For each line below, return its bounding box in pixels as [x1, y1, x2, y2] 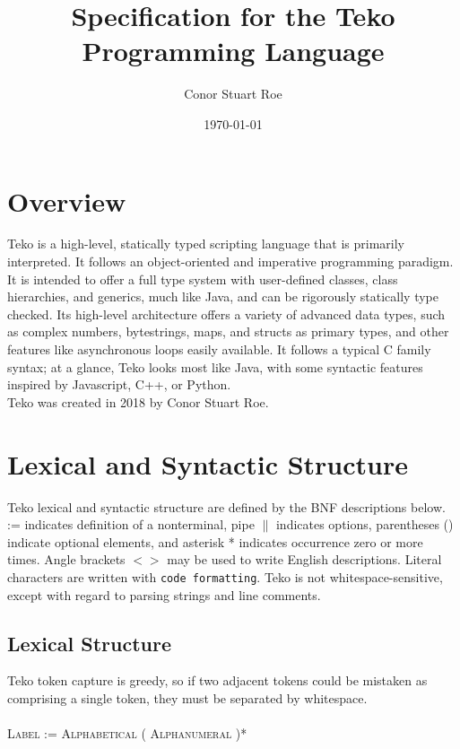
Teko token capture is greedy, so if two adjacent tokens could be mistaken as [7, 671, 428, 690]
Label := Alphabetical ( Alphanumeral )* [7, 724, 247, 743]
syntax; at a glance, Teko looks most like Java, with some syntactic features [7, 357, 423, 376]
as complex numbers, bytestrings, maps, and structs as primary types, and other [7, 322, 449, 341]
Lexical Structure [7, 629, 171, 657]
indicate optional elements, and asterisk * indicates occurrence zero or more [7, 532, 423, 551]
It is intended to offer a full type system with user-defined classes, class [7, 269, 398, 288]
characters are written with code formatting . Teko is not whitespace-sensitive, [7, 567, 443, 586]
